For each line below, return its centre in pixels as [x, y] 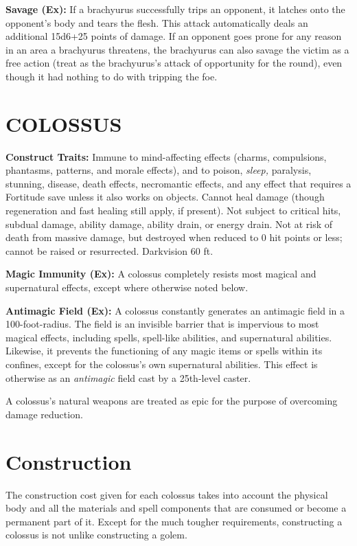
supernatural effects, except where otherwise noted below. [127, 287]
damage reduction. [44, 414]
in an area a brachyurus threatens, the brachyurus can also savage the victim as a [177, 49]
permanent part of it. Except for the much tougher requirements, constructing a [174, 521]
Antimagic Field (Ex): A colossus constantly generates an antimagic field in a [175, 310]
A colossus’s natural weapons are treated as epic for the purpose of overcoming [172, 401]
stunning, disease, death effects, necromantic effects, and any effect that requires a [178, 183]
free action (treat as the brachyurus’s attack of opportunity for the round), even [174, 63]
